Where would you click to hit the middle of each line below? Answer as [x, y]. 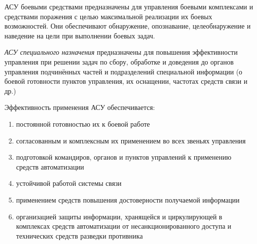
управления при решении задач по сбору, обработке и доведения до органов [119, 61]
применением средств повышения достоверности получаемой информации [128, 199]
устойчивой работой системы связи [69, 183]
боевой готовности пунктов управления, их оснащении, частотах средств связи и [126, 81]
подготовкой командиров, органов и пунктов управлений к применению [124, 157]
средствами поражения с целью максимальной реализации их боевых [108, 16]
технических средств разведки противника [79, 235]
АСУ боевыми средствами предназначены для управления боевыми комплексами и [129, 6]
